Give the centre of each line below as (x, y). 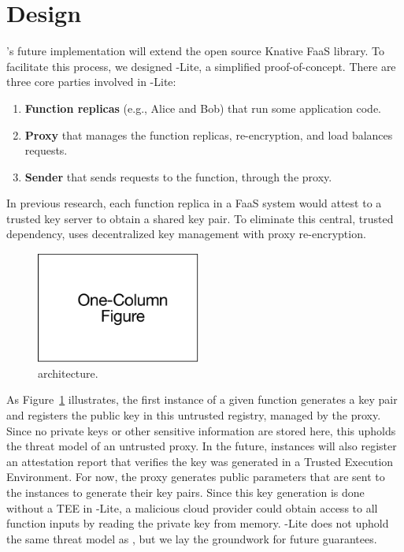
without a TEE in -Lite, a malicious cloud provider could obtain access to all (192, 507)
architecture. (68, 373)
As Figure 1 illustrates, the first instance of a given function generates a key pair (202, 399)
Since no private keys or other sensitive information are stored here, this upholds (201, 430)
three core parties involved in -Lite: (91, 82)
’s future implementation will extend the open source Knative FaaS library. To (196, 51)
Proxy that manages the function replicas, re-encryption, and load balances (209, 134)
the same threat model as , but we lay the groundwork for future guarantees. (192, 538)
